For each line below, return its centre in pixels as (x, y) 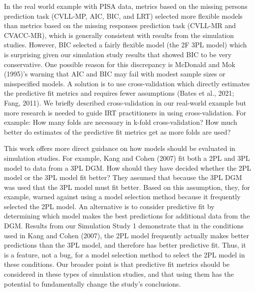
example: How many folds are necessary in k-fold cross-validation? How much (121, 122)
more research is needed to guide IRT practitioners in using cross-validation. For (125, 112)
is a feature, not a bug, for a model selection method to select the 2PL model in (125, 254)
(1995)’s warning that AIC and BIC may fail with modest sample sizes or (115, 74)
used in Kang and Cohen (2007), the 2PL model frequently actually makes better (127, 235)
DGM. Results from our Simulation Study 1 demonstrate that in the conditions (124, 226)
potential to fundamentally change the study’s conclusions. (93, 283)
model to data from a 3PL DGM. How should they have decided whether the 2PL (128, 167)
